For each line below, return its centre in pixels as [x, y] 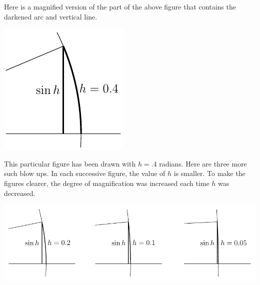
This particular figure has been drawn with [70, 163]
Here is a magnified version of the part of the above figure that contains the [120, 6]
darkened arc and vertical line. [51, 16]
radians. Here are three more [203, 163]
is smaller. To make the [209, 173]
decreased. [20, 193]
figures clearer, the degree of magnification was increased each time [107, 183]
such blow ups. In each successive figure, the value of [85, 173]
